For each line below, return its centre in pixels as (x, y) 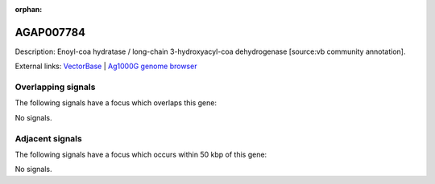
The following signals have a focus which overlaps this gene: (116, 103)
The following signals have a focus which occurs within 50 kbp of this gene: (141, 154)
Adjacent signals (48, 138)
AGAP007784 (50, 32)
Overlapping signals (55, 87)
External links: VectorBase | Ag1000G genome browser (106, 66)
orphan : (29, 9)
